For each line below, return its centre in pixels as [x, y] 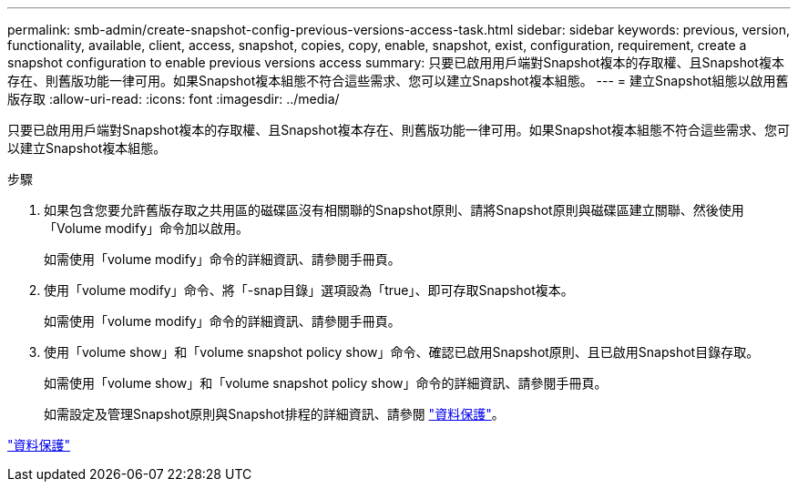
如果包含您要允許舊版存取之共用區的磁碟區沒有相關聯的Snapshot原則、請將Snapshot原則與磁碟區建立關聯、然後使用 [394, 210]
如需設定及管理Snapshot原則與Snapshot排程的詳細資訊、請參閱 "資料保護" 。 [274, 414]
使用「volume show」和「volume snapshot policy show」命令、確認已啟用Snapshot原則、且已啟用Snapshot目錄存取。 [402, 352]
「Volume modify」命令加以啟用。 [147, 228]
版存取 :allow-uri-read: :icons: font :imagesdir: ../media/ [174, 99]
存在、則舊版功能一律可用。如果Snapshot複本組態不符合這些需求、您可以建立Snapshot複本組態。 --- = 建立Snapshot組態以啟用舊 [398, 81]
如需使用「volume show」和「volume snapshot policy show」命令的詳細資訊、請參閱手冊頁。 [326, 383]
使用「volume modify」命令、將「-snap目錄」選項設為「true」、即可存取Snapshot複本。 [309, 290]
